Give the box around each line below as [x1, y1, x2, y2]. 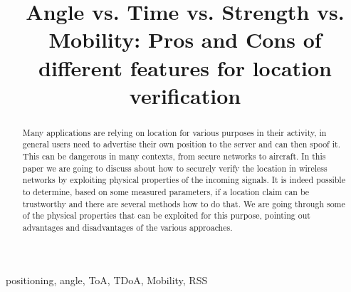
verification [129, 80, 241, 110]
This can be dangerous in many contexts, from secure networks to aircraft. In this [22, 150, 326, 162]
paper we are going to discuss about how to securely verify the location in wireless [22, 162, 328, 174]
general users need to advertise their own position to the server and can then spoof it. [22, 138, 340, 150]
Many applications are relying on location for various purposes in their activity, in [22, 126, 327, 138]
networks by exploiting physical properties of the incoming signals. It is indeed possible [22, 174, 345, 186]
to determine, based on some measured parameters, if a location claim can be [22, 186, 310, 198]
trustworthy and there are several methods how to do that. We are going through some [22, 197, 345, 209]
